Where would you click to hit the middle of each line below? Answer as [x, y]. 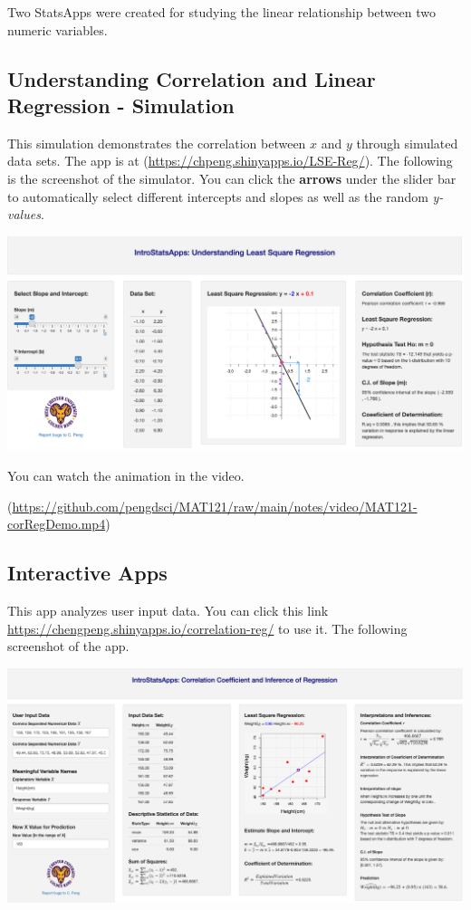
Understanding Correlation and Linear [192, 78]
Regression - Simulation [121, 105]
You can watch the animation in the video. [126, 476]
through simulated [407, 143]
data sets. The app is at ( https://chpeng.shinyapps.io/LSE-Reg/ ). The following [230, 161]
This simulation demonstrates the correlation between [157, 143]
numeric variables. [58, 29]
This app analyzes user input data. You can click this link [168, 611]
